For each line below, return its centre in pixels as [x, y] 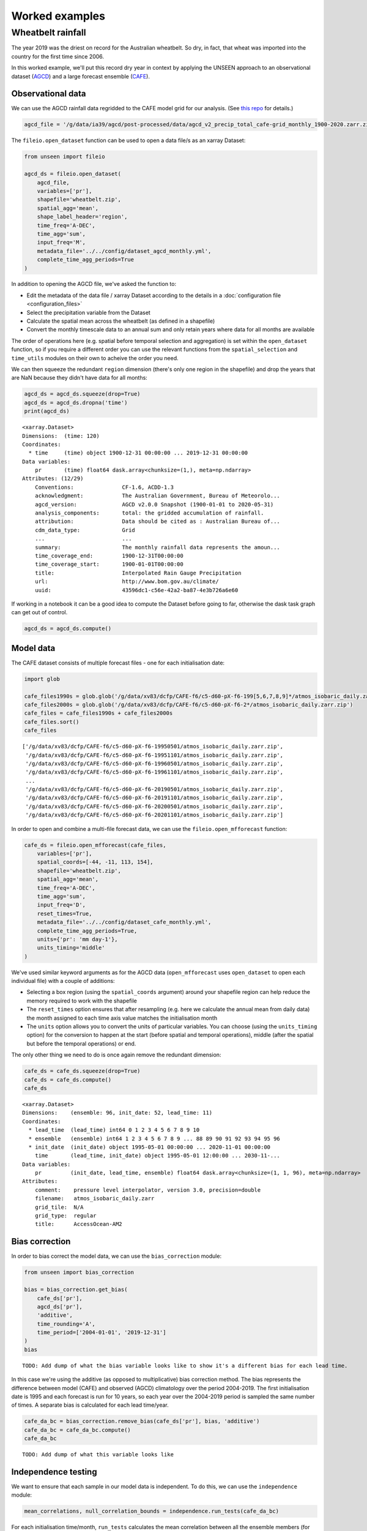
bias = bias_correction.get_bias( [76, 1290]
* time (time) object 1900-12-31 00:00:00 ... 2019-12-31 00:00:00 [138, 453]
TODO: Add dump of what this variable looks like [98, 1455]
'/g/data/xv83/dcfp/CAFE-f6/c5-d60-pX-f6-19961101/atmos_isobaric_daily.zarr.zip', [154, 772]
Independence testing [54, 1472]
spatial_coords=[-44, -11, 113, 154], [95, 862]
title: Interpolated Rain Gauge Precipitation [138, 573]
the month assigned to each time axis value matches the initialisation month [122, 1018]
